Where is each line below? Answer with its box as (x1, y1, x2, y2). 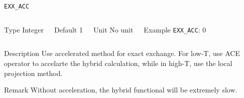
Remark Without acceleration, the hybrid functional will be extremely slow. (4, 84, 237, 95)
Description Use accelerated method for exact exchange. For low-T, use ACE (4, 48, 240, 58)
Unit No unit (93, 24, 134, 34)
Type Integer (4, 24, 44, 34)
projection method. (4, 67, 63, 78)
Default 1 (54, 24, 83, 34)
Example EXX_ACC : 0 (144, 24, 206, 34)
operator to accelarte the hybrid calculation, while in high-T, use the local (4, 57, 232, 68)
